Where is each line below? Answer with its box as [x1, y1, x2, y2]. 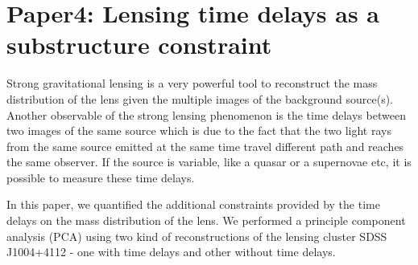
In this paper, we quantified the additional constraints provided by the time [6, 196, 380, 213]
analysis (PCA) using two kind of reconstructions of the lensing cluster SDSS [6, 227, 387, 244]
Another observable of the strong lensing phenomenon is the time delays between [6, 106, 406, 123]
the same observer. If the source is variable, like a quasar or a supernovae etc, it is [6, 153, 412, 170]
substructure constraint [6, 28, 272, 61]
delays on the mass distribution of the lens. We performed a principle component [6, 212, 406, 229]
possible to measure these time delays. [6, 169, 195, 185]
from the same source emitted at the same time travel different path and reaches [6, 137, 404, 154]
